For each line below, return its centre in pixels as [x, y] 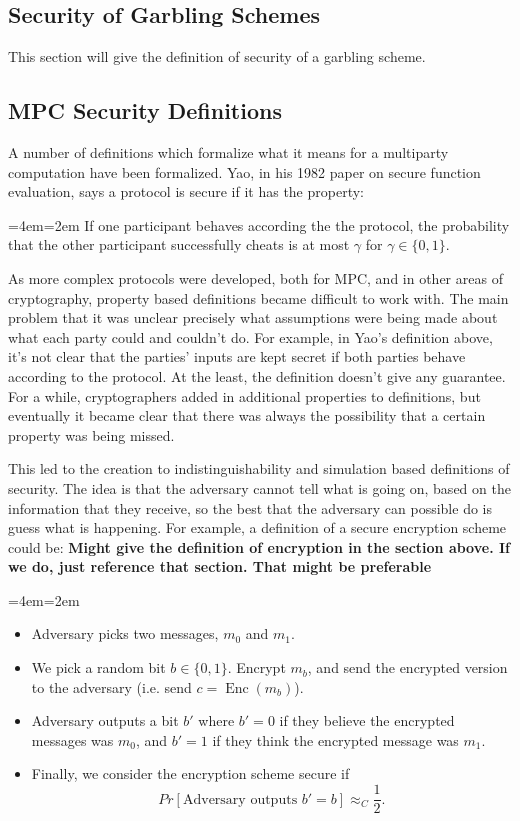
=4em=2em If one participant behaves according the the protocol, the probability [259, 224]
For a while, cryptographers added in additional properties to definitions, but [244, 395]
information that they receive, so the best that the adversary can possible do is [250, 507]
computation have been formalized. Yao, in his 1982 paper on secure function [244, 171]
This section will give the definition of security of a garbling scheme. [217, 56]
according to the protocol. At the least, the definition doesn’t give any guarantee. [257, 375]
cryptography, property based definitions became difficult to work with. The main [258, 297]
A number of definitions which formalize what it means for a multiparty [228, 152]
